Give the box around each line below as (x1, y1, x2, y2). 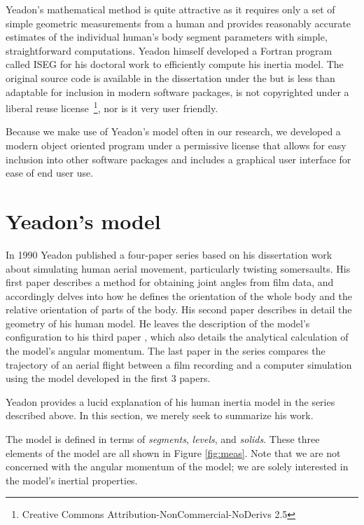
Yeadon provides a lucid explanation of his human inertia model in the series (6, 394, 335, 409)
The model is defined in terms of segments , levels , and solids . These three (6, 432, 320, 446)
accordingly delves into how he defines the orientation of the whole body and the (6, 288, 352, 303)
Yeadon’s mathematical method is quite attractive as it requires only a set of (6, 2, 335, 16)
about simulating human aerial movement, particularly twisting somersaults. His (6, 261, 351, 275)
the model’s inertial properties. (6, 472, 138, 487)
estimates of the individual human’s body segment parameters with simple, (6, 29, 328, 44)
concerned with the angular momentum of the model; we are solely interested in (6, 459, 349, 474)
